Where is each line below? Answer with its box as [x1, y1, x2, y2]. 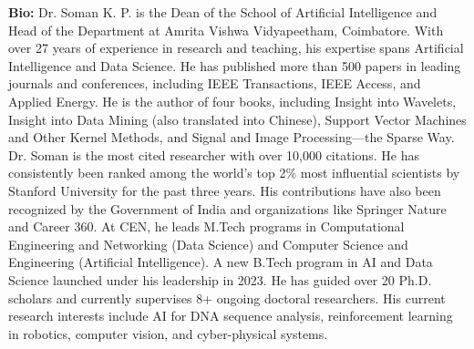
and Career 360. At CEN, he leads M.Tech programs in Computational [8, 217, 405, 236]
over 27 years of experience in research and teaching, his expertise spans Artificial [8, 38, 464, 57]
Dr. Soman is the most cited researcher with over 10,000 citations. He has [8, 145, 420, 164]
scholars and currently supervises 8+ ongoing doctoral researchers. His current [8, 288, 446, 307]
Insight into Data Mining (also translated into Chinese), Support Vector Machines [8, 109, 467, 128]
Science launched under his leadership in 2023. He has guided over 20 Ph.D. [8, 270, 432, 289]
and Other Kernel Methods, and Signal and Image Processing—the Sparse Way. [8, 128, 455, 147]
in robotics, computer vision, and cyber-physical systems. [8, 323, 328, 343]
